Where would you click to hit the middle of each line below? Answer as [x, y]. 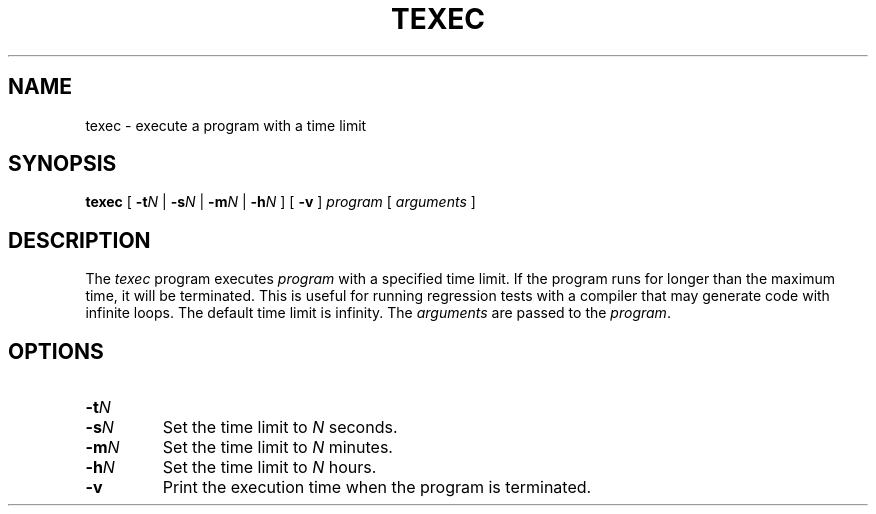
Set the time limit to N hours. [269, 467]
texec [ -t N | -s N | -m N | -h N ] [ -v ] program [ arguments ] [280, 202]
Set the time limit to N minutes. [277, 447]
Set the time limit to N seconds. [280, 427]
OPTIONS [56, 351]
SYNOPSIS [62, 164]
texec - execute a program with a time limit [226, 125]
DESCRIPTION [79, 240]
